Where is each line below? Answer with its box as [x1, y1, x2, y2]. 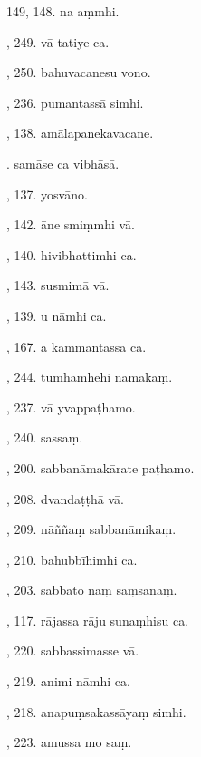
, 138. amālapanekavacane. [6, 123, 154, 142]
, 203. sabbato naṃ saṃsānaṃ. [6, 580, 177, 599]
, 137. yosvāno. [6, 184, 88, 203]
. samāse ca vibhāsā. [6, 153, 120, 172]
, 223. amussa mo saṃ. [6, 733, 132, 752]
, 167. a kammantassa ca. [6, 336, 147, 355]
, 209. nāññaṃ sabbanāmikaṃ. [6, 519, 177, 539]
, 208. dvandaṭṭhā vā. [6, 489, 124, 508]
